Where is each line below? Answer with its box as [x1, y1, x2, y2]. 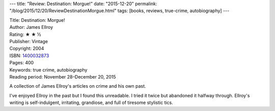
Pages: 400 [9, 60, 34, 66]
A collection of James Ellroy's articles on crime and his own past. [9, 83, 146, 89]
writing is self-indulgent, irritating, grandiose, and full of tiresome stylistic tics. [9, 99, 173, 106]
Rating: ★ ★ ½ [9, 31, 41, 38]
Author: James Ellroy [9, 24, 53, 30]
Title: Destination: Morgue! [9, 17, 66, 23]
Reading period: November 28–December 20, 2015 [9, 73, 117, 80]
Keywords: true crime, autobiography [9, 66, 88, 73]
